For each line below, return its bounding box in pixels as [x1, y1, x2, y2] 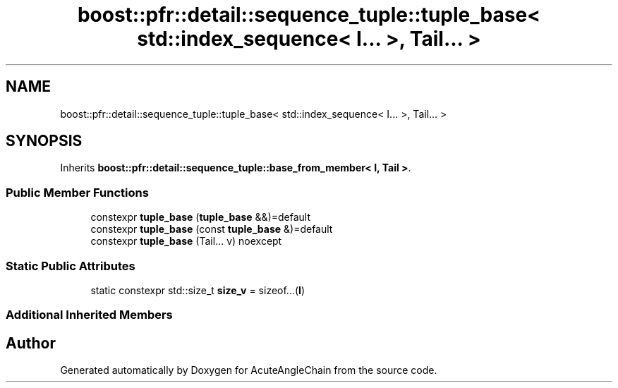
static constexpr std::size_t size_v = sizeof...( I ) [90, 284, 305, 296]
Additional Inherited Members [6, 308, 173, 322]
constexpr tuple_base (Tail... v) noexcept [90, 235, 282, 248]
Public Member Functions [6, 185, 149, 200]
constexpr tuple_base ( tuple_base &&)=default [90, 211, 311, 224]
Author [6, 334, 56, 352]
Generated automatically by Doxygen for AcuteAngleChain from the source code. [60, 364, 437, 377]
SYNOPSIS [6, 132, 83, 150]
